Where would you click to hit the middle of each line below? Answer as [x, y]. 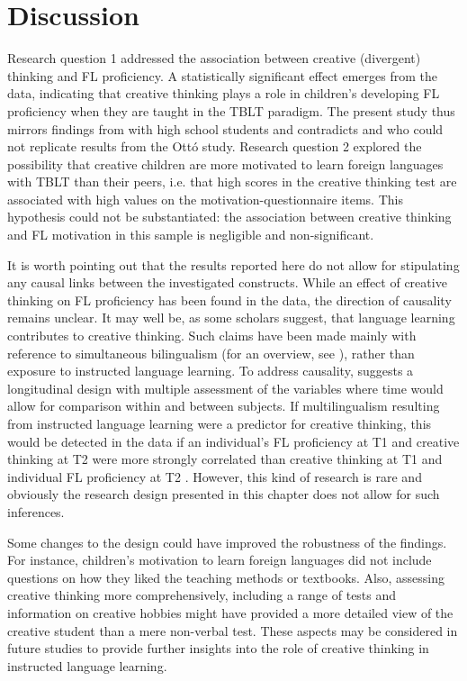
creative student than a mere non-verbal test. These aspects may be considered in [233, 630]
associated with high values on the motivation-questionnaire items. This [205, 199]
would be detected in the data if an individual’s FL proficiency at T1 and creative [233, 441]
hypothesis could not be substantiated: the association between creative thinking [229, 217]
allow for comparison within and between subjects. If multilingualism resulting [224, 406]
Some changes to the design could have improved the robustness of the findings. [227, 542]
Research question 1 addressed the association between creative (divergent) [214, 58]
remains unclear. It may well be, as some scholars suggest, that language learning [231, 318]
